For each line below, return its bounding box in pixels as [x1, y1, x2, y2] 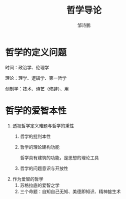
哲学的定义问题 [5, 47, 67, 58]
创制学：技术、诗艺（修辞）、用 [5, 86, 69, 92]
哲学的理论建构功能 [19, 144, 60, 150]
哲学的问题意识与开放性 [19, 165, 68, 171]
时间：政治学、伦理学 [5, 64, 49, 70]
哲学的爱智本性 [5, 105, 67, 116]
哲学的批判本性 [19, 133, 51, 139]
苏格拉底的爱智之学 [19, 182, 60, 188]
